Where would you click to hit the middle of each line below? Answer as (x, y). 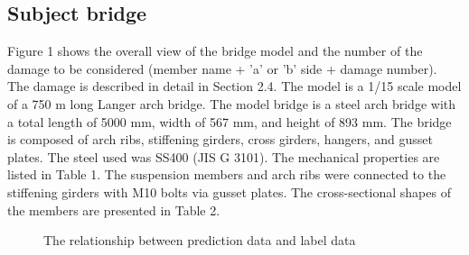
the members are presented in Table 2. (114, 209)
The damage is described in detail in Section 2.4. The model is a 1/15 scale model (234, 86)
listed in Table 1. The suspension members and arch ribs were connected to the (227, 174)
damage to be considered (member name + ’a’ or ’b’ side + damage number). (222, 68)
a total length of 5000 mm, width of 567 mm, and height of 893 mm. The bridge (230, 121)
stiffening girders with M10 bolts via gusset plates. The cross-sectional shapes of (229, 191)
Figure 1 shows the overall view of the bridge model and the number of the (215, 51)
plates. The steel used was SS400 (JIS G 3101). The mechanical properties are (224, 156)
